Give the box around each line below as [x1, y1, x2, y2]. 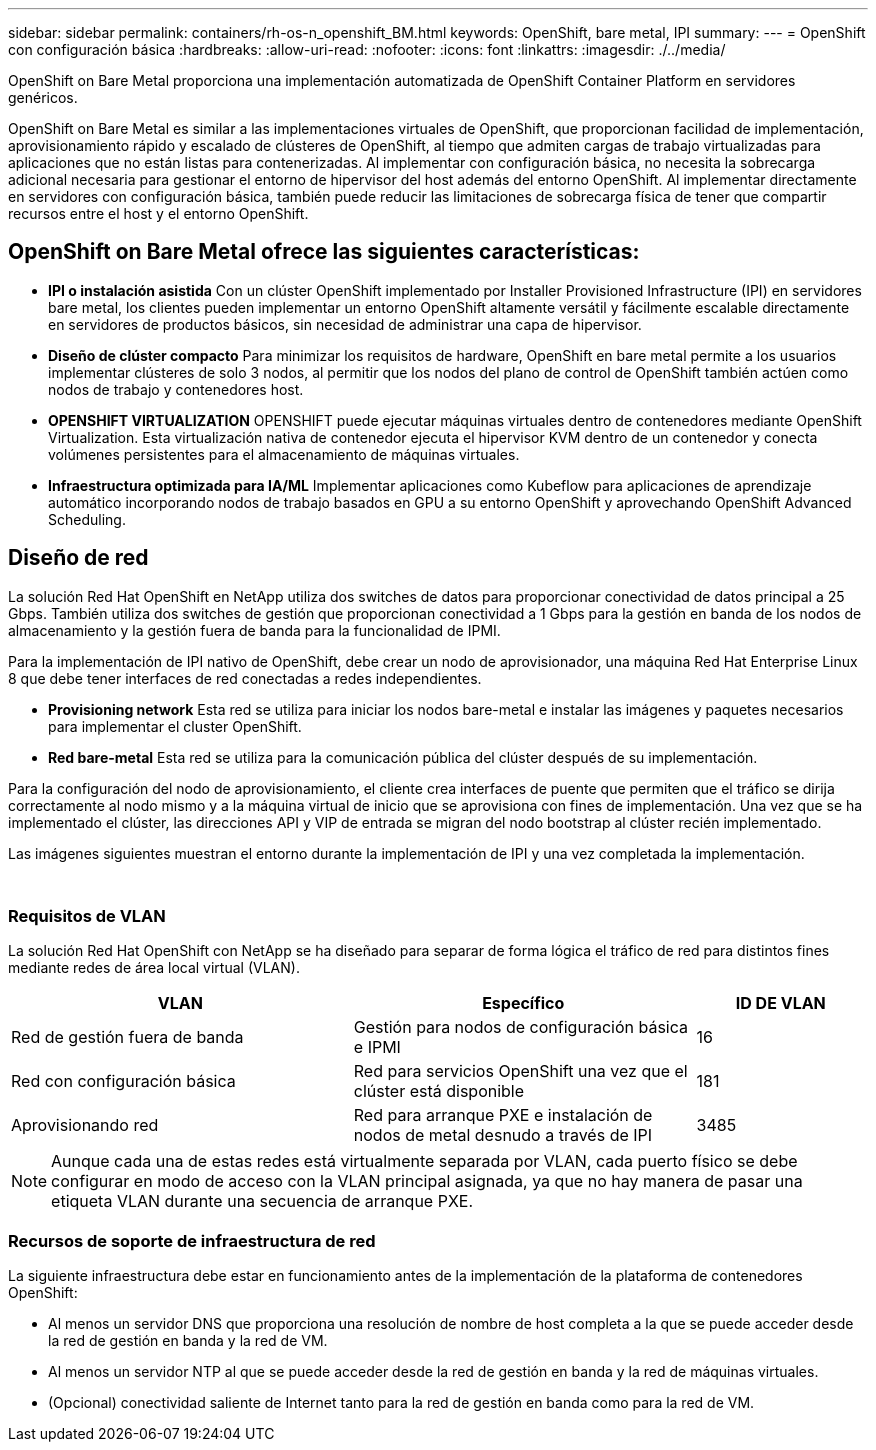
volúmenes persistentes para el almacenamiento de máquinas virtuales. [48, 445, 520, 463]
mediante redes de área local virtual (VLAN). [8, 959, 300, 977]
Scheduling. [48, 510, 126, 528]
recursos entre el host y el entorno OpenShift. [8, 205, 309, 222]
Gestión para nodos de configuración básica [353, 1017, 688, 1038]
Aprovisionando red [11, 1115, 159, 1136]
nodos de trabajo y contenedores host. [48, 380, 304, 398]
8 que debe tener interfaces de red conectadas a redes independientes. [8, 669, 482, 687]
